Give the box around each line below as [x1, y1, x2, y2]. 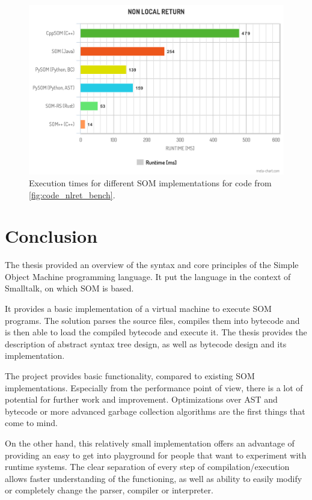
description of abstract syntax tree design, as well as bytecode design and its [5, 337, 287, 350]
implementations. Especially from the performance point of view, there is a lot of [5, 381, 303, 394]
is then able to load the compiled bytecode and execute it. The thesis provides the [5, 326, 307, 338]
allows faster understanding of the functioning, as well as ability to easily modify [5, 472, 302, 484]
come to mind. [5, 416, 58, 429]
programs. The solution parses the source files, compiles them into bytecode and [5, 314, 300, 326]
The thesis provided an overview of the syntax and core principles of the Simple [5, 258, 299, 271]
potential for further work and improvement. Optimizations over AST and [5, 393, 278, 406]
